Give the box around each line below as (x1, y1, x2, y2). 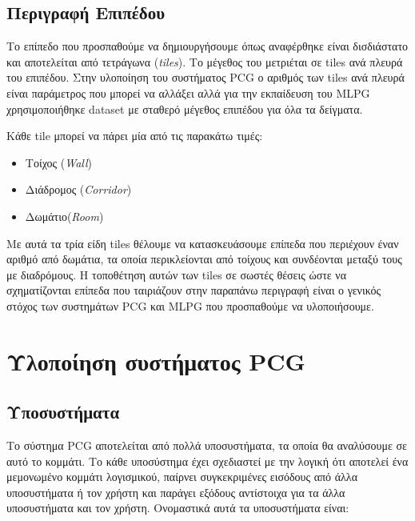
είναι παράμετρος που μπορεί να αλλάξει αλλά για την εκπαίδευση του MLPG (6, 84, 370, 101)
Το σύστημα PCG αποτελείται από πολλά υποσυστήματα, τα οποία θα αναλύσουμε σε (6, 437, 407, 454)
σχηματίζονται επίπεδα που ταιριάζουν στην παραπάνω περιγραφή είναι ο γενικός (6, 282, 381, 299)
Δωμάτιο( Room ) (25, 207, 104, 224)
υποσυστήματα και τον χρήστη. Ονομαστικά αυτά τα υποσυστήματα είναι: (6, 499, 349, 516)
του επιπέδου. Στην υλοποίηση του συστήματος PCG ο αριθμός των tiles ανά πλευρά (6, 69, 405, 86)
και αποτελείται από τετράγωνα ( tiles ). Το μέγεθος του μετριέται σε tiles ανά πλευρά (6, 53, 403, 70)
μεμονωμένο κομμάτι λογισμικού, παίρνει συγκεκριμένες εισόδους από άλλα (6, 468, 357, 485)
